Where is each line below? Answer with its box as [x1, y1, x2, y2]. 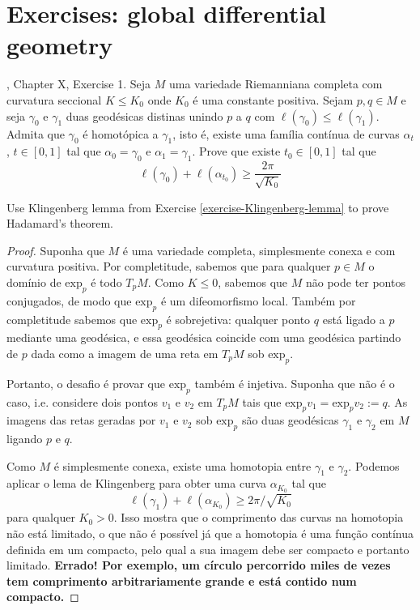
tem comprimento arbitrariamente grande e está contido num [6, 572, 357, 589]
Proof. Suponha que [6, 241, 104, 258]
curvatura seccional [6, 91, 102, 108]
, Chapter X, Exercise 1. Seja [6, 75, 151, 92]
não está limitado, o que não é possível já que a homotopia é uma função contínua [6, 524, 414, 541]
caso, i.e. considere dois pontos [6, 393, 158, 410]
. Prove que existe [192, 143, 281, 160]
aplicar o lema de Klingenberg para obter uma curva [6, 475, 267, 492]
